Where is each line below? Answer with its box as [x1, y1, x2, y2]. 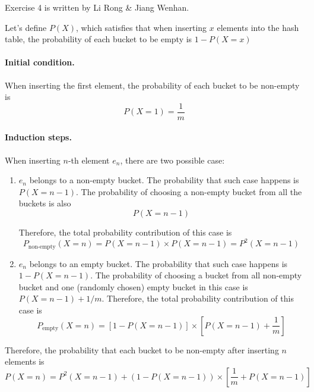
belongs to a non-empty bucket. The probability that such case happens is [29, 174, 299, 186]
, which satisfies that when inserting [76, 21, 207, 33]
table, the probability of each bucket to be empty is [5, 33, 192, 45]
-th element [68, 153, 110, 166]
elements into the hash [217, 21, 299, 33]
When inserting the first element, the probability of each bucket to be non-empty [5, 79, 300, 91]
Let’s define [5, 21, 47, 33]
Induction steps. [5, 131, 72, 143]
